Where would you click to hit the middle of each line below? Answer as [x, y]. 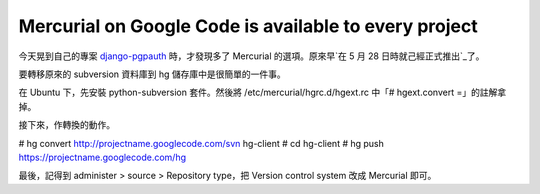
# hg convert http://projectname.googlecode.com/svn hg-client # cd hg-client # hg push [201, 143]
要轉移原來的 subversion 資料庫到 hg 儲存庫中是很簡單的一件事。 [152, 74]
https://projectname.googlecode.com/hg [102, 157]
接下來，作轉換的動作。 [66, 125]
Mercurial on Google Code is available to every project [248, 26]
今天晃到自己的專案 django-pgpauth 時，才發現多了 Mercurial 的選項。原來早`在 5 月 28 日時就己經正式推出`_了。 [251, 56]
